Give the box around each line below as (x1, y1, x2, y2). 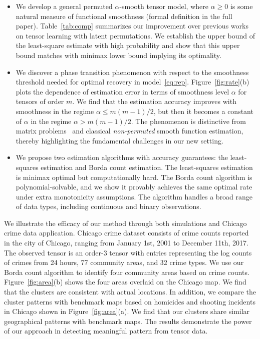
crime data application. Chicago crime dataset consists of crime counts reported (4, 227, 249, 238)
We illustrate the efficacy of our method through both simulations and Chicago (4, 217, 247, 228)
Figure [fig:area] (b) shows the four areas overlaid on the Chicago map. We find (4, 276, 246, 287)
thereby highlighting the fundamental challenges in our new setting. (16, 135, 223, 145)
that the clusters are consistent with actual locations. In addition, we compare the (4, 286, 256, 297)
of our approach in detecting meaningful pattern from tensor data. (4, 325, 208, 336)
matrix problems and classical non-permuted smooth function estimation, (16, 125, 243, 136)
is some (230, 1, 253, 11)
